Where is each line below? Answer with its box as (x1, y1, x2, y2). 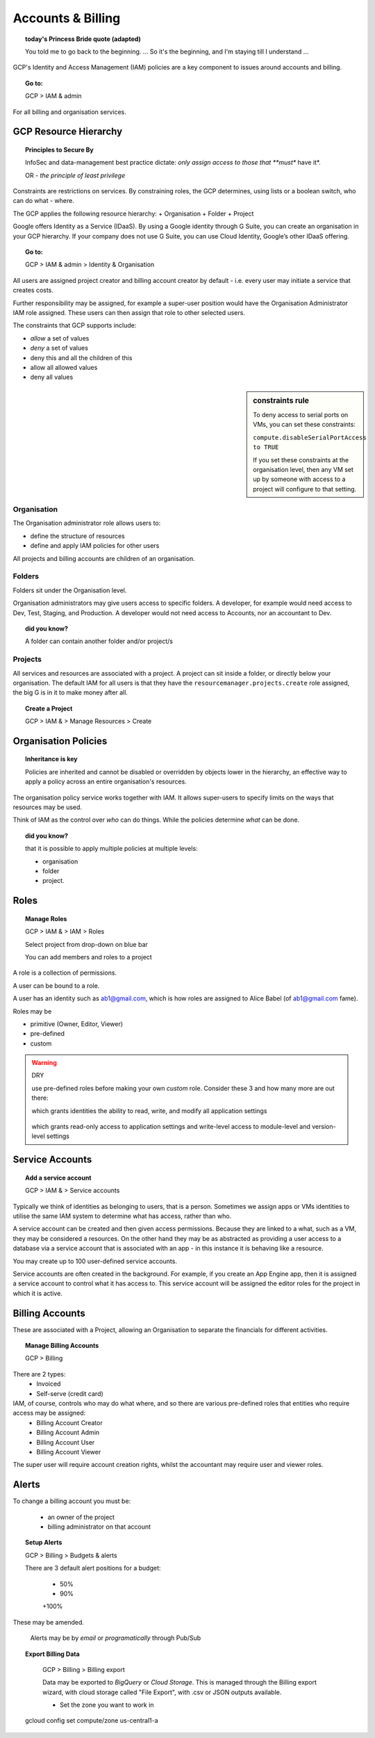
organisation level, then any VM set (253, 465, 354, 473)
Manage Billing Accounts (25, 1342, 99, 1350)
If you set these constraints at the (253, 455, 349, 464)
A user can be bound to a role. (12, 981, 100, 990)
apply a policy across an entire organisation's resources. (25, 777, 187, 786)
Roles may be (12, 1007, 52, 1015)
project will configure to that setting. (253, 485, 357, 493)
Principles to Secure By (25, 145, 94, 154)
